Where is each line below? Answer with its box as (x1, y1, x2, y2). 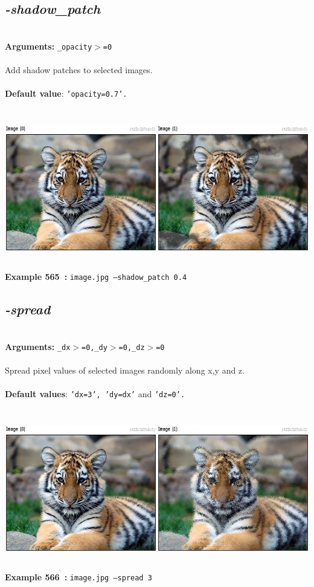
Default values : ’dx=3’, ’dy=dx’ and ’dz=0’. (5, 387, 185, 400)
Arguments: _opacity (5, 39, 92, 52)
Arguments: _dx (5, 340, 71, 352)
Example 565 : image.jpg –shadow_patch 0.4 (5, 270, 187, 283)
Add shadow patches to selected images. (5, 63, 153, 76)
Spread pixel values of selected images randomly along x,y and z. (5, 363, 245, 376)
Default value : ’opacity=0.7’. (5, 87, 127, 100)
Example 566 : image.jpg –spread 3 (5, 570, 152, 583)
